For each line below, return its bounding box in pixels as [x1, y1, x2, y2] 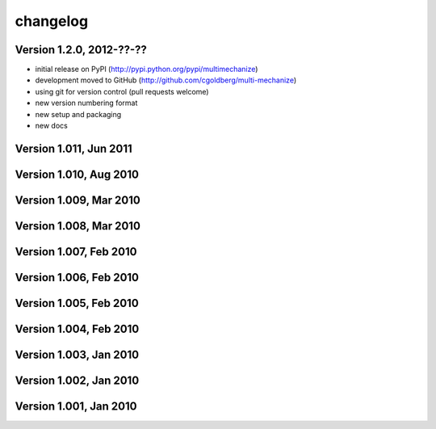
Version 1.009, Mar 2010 [15, 193, 140, 207]
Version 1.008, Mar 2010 [15, 219, 141, 233]
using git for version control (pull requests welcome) [35, 86, 209, 96]
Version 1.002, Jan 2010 [15, 373, 140, 387]
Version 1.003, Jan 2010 [15, 347, 140, 361]
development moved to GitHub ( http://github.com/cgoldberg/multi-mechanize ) [35, 75, 297, 85]
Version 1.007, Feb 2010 [15, 245, 137, 259]
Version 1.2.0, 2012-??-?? [15, 43, 147, 57]
